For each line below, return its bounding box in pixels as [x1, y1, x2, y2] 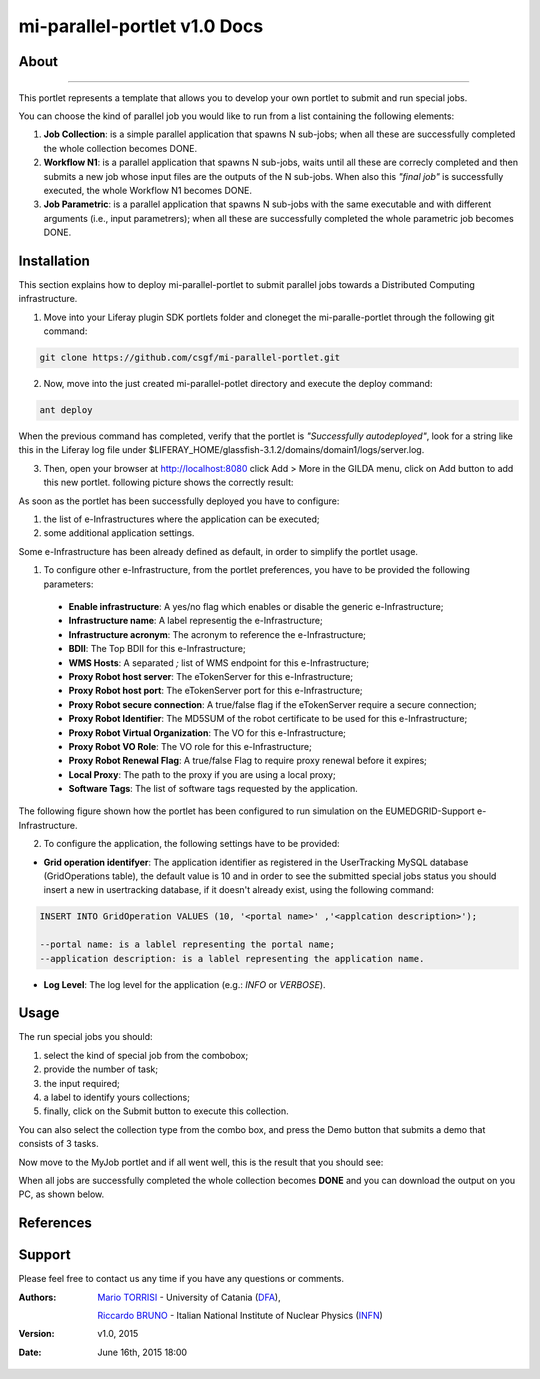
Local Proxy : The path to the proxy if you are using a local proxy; [68, 768, 336, 780]
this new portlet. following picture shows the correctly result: [43, 476, 294, 489]
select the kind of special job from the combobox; [43, 1049, 249, 1061]
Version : [18, 1328, 55, 1340]
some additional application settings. [43, 527, 195, 539]
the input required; [43, 1077, 120, 1089]
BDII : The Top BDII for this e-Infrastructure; [68, 643, 246, 655]
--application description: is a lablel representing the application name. [39, 953, 425, 964]
